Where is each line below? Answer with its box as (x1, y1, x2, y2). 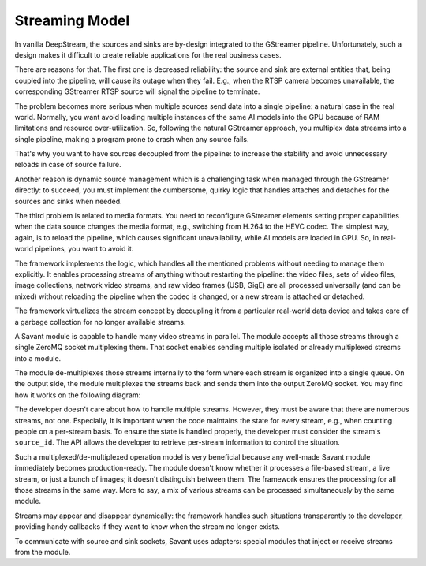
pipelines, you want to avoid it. (34, 244, 134, 254)
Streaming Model (14, 12, 130, 29)
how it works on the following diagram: (14, 390, 141, 400)
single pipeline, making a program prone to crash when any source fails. (14, 134, 249, 143)
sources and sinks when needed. (14, 196, 122, 206)
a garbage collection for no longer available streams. (14, 317, 186, 326)
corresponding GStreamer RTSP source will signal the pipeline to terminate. (14, 87, 260, 96)
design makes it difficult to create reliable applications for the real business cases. (14, 50, 282, 59)
